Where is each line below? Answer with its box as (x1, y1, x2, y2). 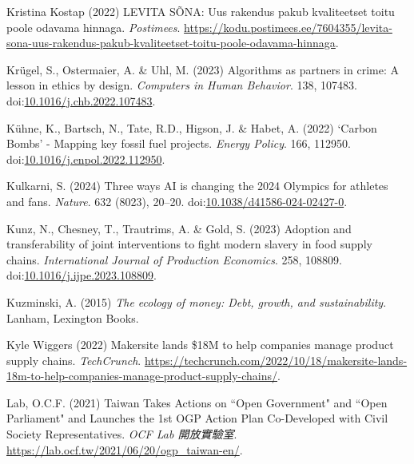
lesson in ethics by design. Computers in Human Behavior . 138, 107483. (6, 77, 357, 93)
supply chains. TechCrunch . (6, 351, 141, 368)
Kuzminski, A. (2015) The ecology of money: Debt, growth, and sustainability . (6, 293, 387, 310)
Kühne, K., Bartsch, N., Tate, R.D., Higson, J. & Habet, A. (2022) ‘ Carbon (6, 119, 377, 136)
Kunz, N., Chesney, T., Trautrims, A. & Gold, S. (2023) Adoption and (6, 220, 352, 236)
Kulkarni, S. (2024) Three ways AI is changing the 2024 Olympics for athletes (6, 177, 388, 194)
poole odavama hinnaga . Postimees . (6, 18, 181, 35)
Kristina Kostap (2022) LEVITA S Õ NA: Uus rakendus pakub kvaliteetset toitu (6, 3, 395, 19)
